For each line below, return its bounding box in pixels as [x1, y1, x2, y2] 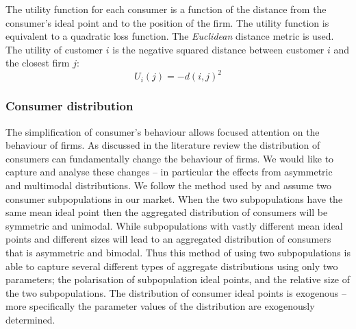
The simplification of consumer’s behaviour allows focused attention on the [5, 124, 320, 138]
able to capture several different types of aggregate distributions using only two [5, 258, 338, 273]
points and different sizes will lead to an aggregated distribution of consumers [5, 232, 331, 246]
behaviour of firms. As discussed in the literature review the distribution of [5, 138, 320, 152]
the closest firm [5, 56, 70, 70]
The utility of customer [5, 42, 103, 56]
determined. [5, 313, 55, 326]
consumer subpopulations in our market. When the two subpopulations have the [5, 191, 343, 206]
